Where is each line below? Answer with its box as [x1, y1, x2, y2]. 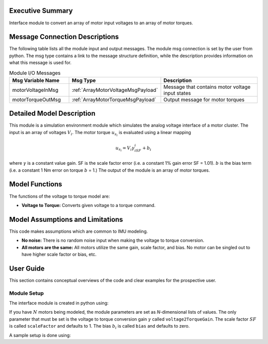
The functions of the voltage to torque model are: [9, 193, 110, 199]
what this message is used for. [9, 60, 72, 66]
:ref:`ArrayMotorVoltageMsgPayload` [71, 86, 158, 93]
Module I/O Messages [9, 69, 61, 76]
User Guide [9, 264, 45, 273]
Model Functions [9, 180, 63, 189]
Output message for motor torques [163, 96, 245, 103]
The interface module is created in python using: [9, 300, 109, 306]
